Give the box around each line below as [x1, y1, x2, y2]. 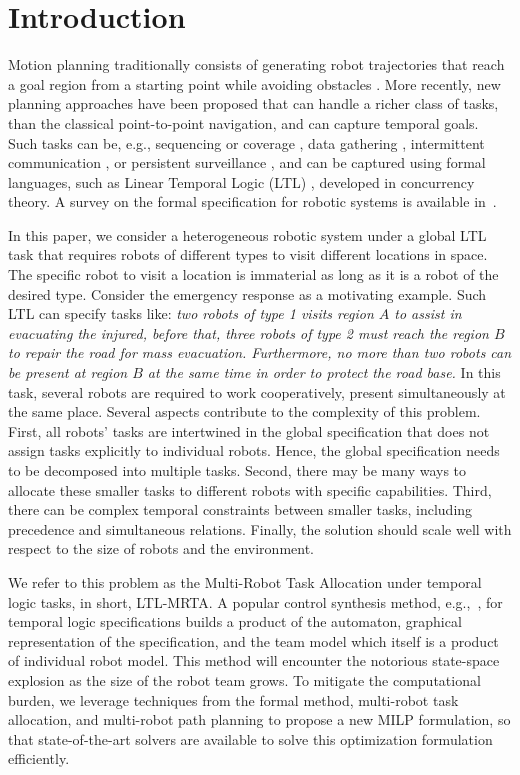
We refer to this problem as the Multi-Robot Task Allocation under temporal [8, 571, 482, 592]
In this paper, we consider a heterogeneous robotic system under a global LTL [8, 224, 487, 245]
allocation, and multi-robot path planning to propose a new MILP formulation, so [8, 709, 511, 730]
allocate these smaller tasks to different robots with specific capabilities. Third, [8, 479, 492, 500]
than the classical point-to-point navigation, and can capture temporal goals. [8, 112, 479, 133]
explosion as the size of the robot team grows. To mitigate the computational [8, 669, 481, 690]
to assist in [394, 303, 462, 324]
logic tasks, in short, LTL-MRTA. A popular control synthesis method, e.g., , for [8, 591, 503, 612]
